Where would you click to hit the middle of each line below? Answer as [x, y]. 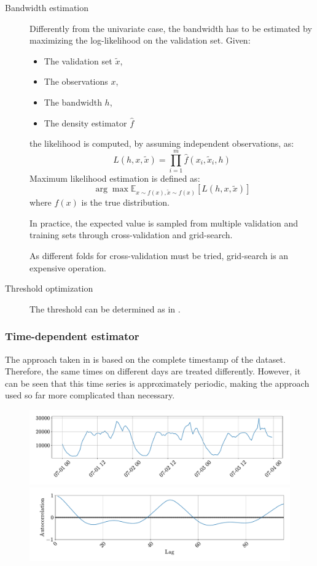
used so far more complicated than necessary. [90, 395]
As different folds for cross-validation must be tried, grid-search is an [159, 256]
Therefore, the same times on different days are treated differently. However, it [153, 371]
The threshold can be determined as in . [105, 308]
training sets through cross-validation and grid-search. [131, 235]
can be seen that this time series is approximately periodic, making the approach [157, 383]
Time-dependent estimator [72, 336]
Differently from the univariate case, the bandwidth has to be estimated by [171, 28]
